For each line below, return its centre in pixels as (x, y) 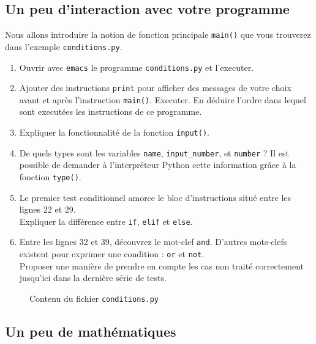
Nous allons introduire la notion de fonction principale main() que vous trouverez (158, 35)
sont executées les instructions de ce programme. (111, 112)
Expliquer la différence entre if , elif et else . (106, 221)
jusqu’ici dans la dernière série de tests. (93, 278)
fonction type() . (50, 176)
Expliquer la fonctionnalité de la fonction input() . (114, 132)
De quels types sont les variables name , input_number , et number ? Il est (154, 152)
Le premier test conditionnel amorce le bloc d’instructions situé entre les (155, 197)
